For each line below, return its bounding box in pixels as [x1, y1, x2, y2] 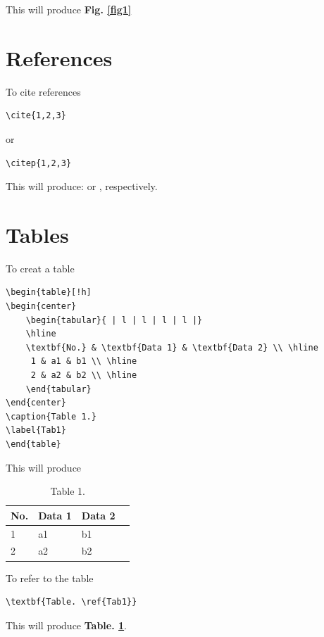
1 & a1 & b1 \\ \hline [30, 356, 137, 367]
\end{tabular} [25, 384, 92, 394]
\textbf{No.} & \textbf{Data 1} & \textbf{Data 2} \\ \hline [25, 342, 318, 353]
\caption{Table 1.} [6, 411, 96, 422]
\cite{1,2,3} [6, 111, 66, 121]
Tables [6, 220, 69, 248]
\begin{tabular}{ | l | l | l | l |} [25, 315, 203, 325]
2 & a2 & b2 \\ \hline [30, 370, 137, 380]
